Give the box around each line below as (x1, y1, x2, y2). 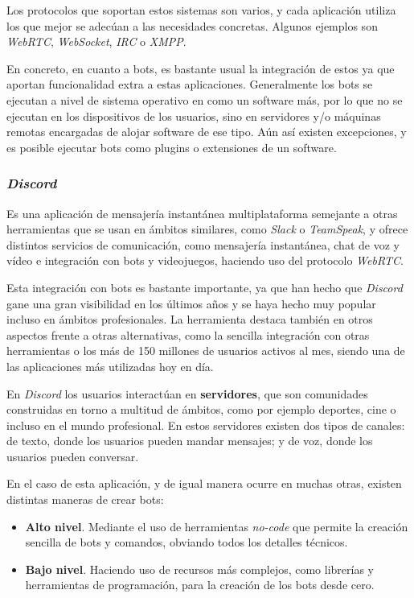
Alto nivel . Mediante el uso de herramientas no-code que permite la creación (25, 518, 408, 534)
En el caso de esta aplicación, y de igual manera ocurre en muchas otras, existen (6, 475, 402, 492)
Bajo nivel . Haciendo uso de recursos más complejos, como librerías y (25, 560, 374, 577)
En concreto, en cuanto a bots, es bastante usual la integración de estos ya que (6, 60, 395, 76)
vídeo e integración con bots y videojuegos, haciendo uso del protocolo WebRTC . (6, 252, 404, 269)
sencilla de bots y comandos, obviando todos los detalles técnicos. (25, 534, 348, 551)
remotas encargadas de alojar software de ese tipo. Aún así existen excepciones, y (6, 123, 407, 140)
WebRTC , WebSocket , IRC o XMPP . (6, 33, 187, 50)
